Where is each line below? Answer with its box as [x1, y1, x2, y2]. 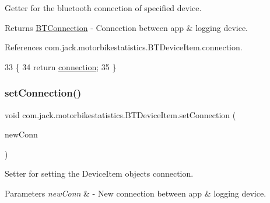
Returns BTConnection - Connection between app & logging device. [5, 21, 248, 33]
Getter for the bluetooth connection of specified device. [5, 2, 202, 13]
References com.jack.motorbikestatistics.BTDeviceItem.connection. [5, 41, 243, 53]
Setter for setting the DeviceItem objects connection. [5, 167, 194, 180]
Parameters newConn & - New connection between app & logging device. [5, 187, 267, 199]
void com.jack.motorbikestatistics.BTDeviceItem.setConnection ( [5, 108, 236, 121]
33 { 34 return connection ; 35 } [5, 60, 117, 73]
